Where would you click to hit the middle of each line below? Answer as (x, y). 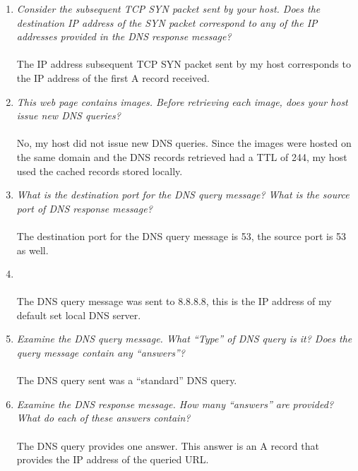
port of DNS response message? (84, 208)
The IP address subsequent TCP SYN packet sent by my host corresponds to (184, 64)
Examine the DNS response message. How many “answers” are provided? (175, 404)
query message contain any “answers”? (101, 353)
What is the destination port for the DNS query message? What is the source (183, 195)
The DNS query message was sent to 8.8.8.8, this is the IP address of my (174, 301)
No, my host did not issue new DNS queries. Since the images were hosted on (184, 143)
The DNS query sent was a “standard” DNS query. (127, 380)
